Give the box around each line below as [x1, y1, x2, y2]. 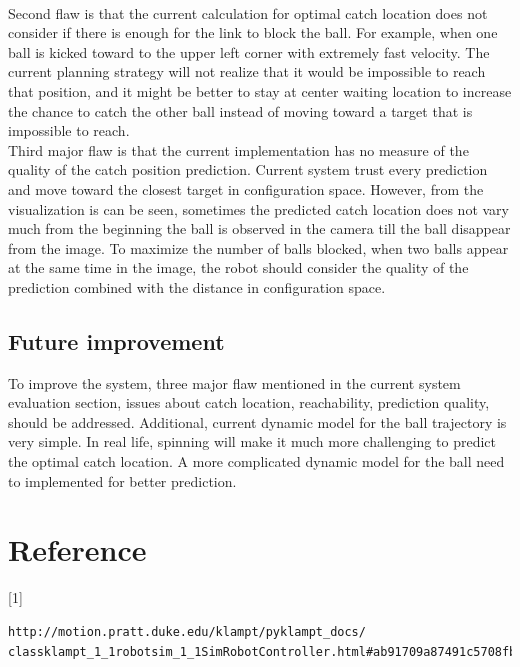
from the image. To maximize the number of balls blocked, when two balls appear [8, 237, 509, 258]
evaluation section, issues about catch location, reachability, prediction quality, [8, 392, 490, 413]
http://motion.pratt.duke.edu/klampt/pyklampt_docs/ [8, 624, 366, 639]
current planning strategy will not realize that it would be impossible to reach [8, 61, 486, 82]
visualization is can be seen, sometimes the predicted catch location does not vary [8, 198, 509, 219]
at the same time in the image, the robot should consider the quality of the [8, 257, 469, 278]
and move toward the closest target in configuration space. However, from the [8, 178, 484, 199]
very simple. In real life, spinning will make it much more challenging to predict [8, 431, 496, 452]
